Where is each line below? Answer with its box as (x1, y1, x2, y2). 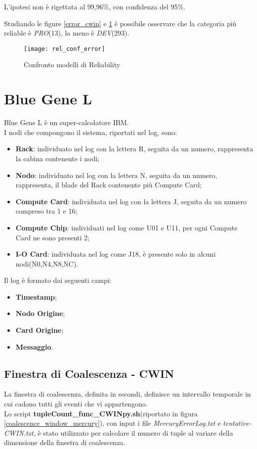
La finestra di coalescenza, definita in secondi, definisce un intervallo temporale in (4, 389, 251, 399)
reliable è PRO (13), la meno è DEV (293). (4, 28, 129, 38)
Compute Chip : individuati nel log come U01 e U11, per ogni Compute (15, 222, 238, 232)
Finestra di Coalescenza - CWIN (4, 365, 174, 381)
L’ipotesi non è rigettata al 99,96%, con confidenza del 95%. (4, 1, 186, 11)
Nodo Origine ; (15, 308, 65, 318)
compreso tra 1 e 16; (15, 206, 78, 216)
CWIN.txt (4, 427, 34, 438)
